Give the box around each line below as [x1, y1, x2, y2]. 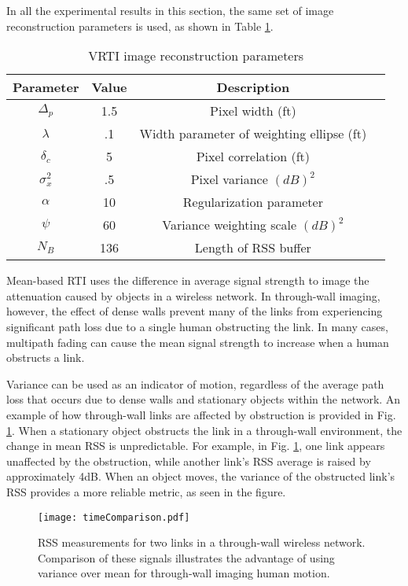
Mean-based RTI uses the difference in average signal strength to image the [6, 272, 369, 289]
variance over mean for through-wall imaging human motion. [38, 565, 330, 581]
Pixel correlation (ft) [196, 147, 311, 166]
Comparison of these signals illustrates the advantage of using [38, 549, 335, 566]
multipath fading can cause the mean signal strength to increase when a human [6, 334, 389, 350]
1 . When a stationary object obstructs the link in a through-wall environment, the [6, 422, 402, 438]
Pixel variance [190, 170, 268, 189]
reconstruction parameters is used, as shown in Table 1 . [6, 17, 274, 34]
